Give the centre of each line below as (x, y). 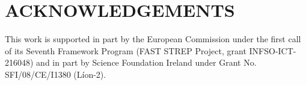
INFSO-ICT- (273, 50)
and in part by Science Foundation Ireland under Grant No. (146, 62)
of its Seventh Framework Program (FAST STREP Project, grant (126, 50)
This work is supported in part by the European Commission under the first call (153, 39)
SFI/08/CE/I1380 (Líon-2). (56, 74)
